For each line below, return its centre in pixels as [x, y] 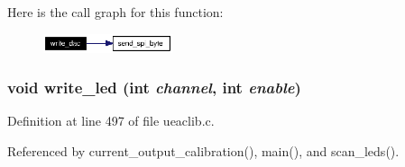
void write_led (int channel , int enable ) [154, 88]
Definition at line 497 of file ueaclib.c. [111, 121]
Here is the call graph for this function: [115, 12]
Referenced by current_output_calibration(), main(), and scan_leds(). [203, 150]
